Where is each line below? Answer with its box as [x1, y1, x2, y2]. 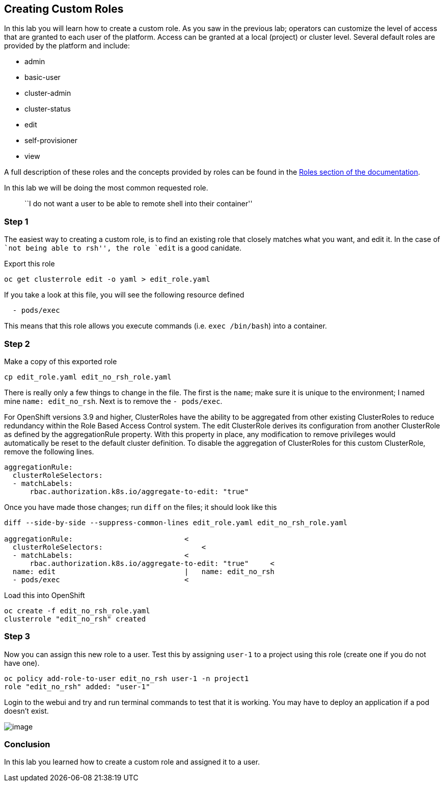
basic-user [24, 73, 61, 82]
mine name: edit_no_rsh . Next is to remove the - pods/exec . [4, 396, 223, 405]
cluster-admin [24, 89, 71, 98]
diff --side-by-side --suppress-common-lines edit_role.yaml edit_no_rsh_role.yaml [4, 518, 348, 527]
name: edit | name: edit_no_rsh [12, 567, 275, 576]
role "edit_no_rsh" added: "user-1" [4, 682, 150, 691]
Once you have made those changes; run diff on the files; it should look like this [4, 502, 277, 511]
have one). [4, 658, 40, 667]
